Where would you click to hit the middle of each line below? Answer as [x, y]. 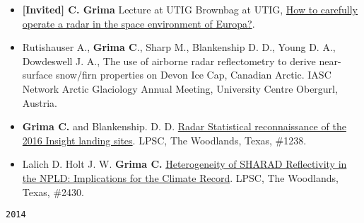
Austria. [40, 102]
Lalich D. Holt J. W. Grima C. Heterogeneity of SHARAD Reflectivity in [184, 164]
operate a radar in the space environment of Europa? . [139, 23]
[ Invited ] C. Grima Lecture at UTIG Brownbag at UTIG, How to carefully [190, 9]
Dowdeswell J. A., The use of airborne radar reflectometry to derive [169, 61]
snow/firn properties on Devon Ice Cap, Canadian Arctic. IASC [193, 75]
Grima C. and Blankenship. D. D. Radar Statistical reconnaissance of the [184, 126]
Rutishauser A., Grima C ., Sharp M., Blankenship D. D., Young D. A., [179, 47]
